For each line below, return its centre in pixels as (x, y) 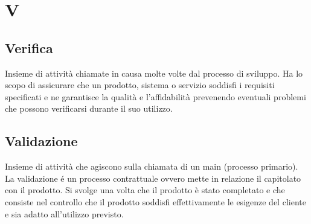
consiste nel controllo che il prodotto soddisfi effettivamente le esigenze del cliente (155, 201)
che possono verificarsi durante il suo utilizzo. (89, 108)
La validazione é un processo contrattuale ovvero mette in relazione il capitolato (153, 178)
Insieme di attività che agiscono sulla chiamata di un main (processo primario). (152, 166)
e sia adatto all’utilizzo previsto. (64, 213)
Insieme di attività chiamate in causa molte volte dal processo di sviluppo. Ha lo (154, 73)
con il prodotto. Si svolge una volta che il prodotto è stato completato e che (145, 190)
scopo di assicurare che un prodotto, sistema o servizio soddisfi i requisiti (140, 85)
